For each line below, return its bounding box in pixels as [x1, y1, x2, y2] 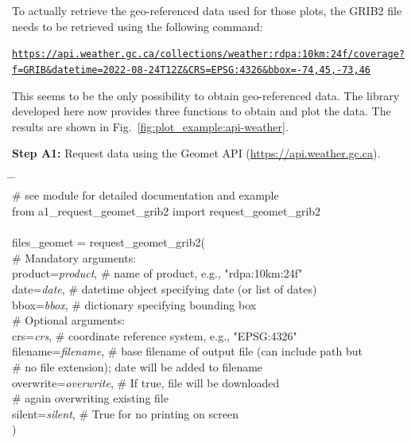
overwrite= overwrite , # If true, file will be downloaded [12, 374, 280, 391]
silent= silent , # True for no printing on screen [12, 405, 238, 422]
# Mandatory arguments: [12, 249, 137, 266]
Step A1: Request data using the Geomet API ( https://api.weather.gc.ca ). [12, 145, 381, 161]
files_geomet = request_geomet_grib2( [12, 234, 205, 251]
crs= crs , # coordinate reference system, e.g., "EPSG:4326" [12, 327, 297, 344]
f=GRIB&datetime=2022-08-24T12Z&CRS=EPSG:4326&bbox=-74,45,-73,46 [12, 64, 371, 76]
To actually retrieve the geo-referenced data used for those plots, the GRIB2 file [12, 2, 402, 18]
